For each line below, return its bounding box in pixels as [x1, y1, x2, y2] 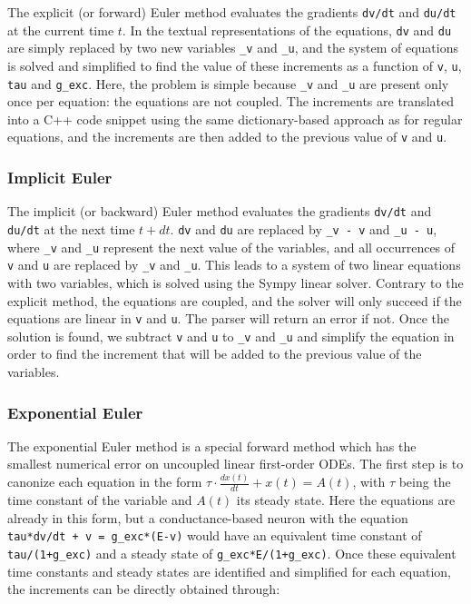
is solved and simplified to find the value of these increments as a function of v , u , [7, 55, 462, 74]
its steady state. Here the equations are [236, 490, 456, 510]
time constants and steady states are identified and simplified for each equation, [7, 561, 451, 580]
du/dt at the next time [7, 220, 135, 238]
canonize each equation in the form [7, 472, 202, 491]
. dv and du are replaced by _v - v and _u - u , [170, 220, 437, 238]
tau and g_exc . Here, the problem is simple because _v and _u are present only [7, 74, 449, 93]
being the [398, 472, 451, 491]
